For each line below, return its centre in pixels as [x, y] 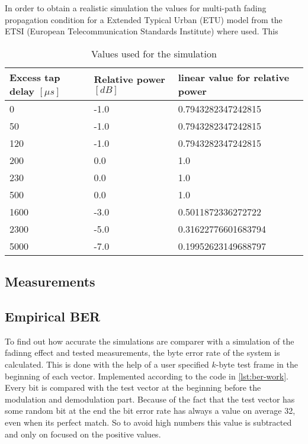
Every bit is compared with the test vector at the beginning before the [133, 387]
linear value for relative [234, 77]
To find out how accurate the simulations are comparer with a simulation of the [150, 341]
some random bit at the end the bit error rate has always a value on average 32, [150, 411]
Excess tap [35, 77]
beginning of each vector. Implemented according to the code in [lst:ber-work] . [147, 376]
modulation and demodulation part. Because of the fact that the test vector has [150, 399]
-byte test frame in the [257, 364]
